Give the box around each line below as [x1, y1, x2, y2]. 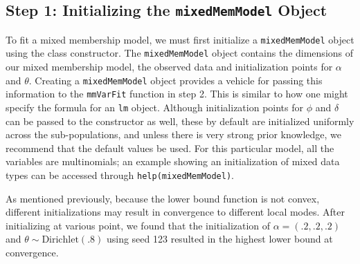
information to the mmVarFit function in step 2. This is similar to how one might [6, 86, 348, 101]
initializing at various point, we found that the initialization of [6, 218, 271, 232]
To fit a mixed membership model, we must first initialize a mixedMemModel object [6, 32, 354, 46]
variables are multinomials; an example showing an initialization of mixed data [6, 154, 340, 169]
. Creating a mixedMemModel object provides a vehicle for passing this [28, 73, 323, 87]
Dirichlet [42, 235, 79, 245]
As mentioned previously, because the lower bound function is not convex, [6, 191, 320, 205]
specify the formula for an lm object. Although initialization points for [6, 100, 304, 114]
